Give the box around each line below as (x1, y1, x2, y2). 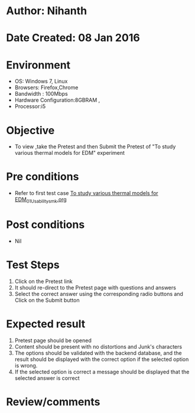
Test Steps (6, 258, 60, 272)
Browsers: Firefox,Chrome (14, 84, 79, 91)
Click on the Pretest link (14, 278, 73, 285)
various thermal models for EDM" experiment (14, 149, 125, 157)
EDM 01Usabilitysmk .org (14, 196, 67, 204)
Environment (6, 58, 71, 71)
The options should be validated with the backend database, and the (14, 349, 182, 356)
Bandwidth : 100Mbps (14, 90, 68, 97)
